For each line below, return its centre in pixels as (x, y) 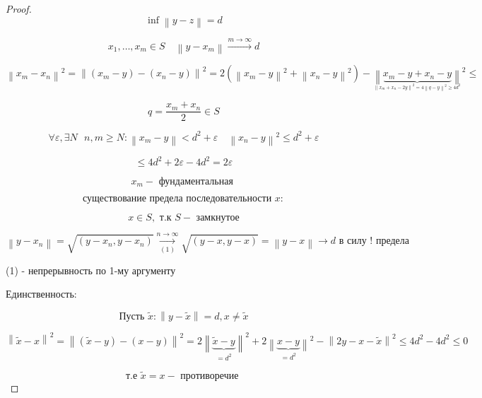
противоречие (210, 376)
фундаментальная (196, 182)
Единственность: (41, 294)
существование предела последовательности (177, 199)
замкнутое (218, 218)
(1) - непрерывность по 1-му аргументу (91, 270)
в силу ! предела (374, 241)
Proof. (19, 8)
